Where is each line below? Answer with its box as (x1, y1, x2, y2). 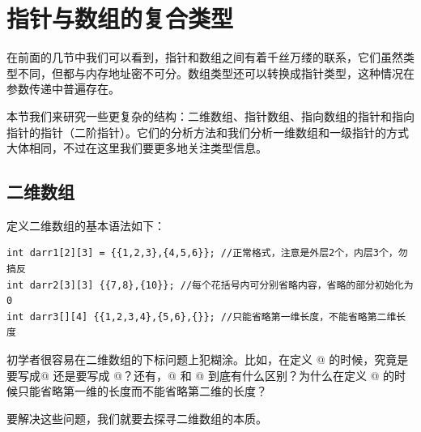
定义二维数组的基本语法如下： (6, 216, 165, 233)
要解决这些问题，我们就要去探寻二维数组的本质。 (6, 409, 267, 426)
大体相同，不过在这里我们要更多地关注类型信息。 (6, 139, 267, 156)
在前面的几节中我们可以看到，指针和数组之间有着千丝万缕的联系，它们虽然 (6, 49, 403, 66)
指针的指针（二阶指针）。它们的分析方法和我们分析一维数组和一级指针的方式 (6, 123, 409, 140)
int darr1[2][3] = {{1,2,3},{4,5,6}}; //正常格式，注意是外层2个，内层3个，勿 (6, 247, 408, 259)
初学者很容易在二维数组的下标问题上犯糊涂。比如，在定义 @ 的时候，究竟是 (6, 351, 409, 368)
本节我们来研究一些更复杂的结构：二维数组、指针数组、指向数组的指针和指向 (6, 107, 415, 124)
